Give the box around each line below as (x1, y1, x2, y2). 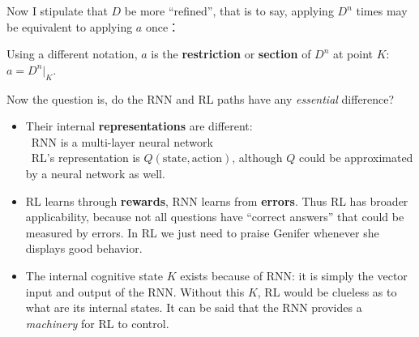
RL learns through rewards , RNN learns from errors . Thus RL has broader (25, 192, 408, 209)
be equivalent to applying (6, 18, 133, 35)
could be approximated (298, 149, 413, 166)
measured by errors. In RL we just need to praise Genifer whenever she (25, 224, 379, 241)
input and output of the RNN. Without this (25, 283, 245, 300)
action (191, 153, 223, 165)
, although (232, 149, 283, 166)
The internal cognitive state (25, 267, 164, 284)
